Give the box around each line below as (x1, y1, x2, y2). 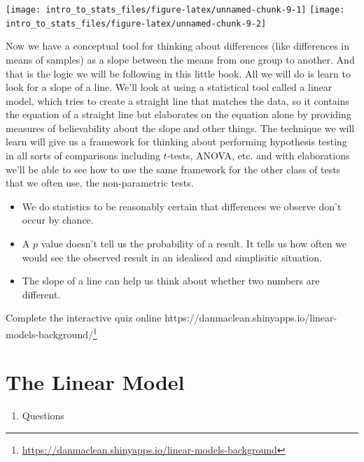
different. (22, 287, 61, 301)
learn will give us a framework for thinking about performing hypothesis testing (6, 134, 347, 149)
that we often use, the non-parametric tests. (6, 175, 194, 190)
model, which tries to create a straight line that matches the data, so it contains (6, 93, 349, 108)
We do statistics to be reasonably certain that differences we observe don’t (22, 198, 342, 213)
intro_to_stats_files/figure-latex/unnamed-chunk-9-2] (6, 18, 267, 29)
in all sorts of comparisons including (6, 148, 160, 163)
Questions (22, 408, 64, 423)
